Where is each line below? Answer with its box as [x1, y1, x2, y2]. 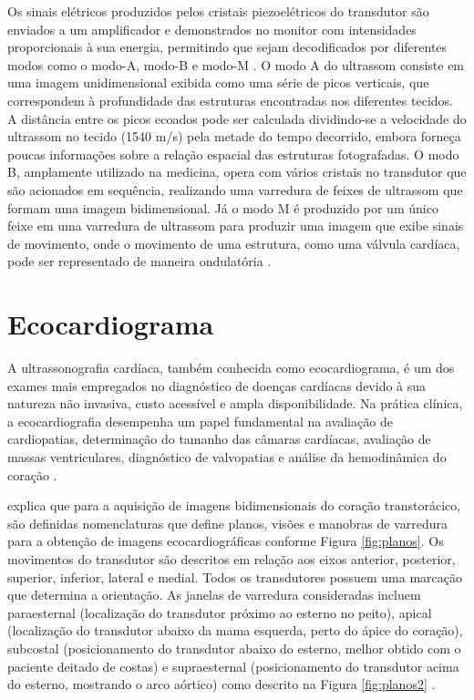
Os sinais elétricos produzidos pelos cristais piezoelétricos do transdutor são [7, 2, 429, 20]
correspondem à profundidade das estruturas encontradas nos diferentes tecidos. [7, 90, 453, 109]
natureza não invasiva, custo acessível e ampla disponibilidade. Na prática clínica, [7, 394, 463, 413]
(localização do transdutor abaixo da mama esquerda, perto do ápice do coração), [7, 621, 463, 640]
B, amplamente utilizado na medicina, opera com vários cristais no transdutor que [7, 162, 467, 181]
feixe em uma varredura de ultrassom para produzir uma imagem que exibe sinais [7, 216, 464, 235]
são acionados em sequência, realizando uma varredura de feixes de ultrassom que [7, 180, 463, 199]
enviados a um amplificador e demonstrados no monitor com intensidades [7, 19, 417, 38]
